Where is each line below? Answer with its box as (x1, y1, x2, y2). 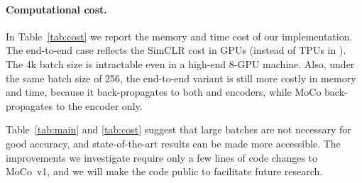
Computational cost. (6, 1, 107, 16)
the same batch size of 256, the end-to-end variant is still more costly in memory (6, 70, 356, 85)
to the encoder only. (55, 98, 143, 113)
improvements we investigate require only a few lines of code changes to (6, 150, 318, 165)
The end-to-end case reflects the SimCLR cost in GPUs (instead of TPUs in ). (6, 43, 346, 57)
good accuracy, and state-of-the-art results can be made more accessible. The (6, 135, 341, 150)
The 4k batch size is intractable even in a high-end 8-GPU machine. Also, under (6, 56, 355, 71)
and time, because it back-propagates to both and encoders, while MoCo (6, 84, 322, 99)
